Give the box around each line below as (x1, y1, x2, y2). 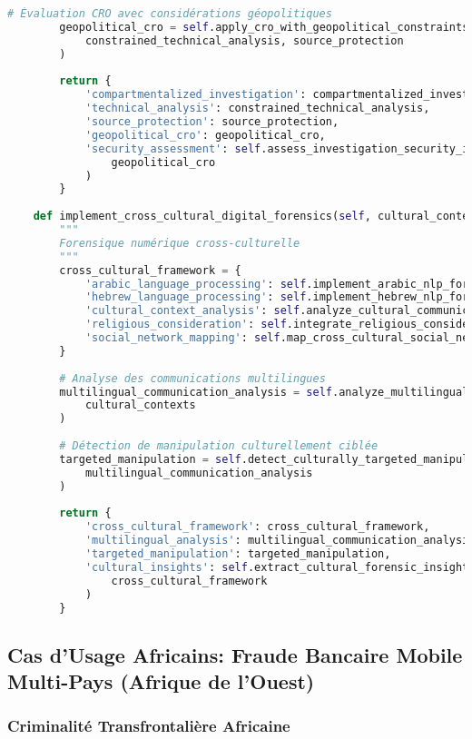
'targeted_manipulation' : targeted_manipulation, (84, 547, 391, 560)
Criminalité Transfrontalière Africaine (7, 714, 290, 737)
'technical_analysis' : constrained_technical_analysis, (84, 102, 430, 115)
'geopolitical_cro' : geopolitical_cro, (84, 128, 326, 142)
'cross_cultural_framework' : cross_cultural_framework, (84, 520, 430, 534)
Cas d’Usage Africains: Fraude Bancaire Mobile (7, 640, 463, 668)
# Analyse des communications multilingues (59, 371, 326, 385)
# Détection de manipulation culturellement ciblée (59, 439, 379, 452)
